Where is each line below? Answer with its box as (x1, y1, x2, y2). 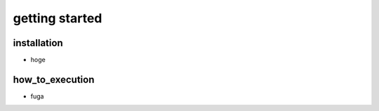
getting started (13, 10, 102, 26)
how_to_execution (13, 73, 95, 85)
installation (13, 37, 63, 49)
